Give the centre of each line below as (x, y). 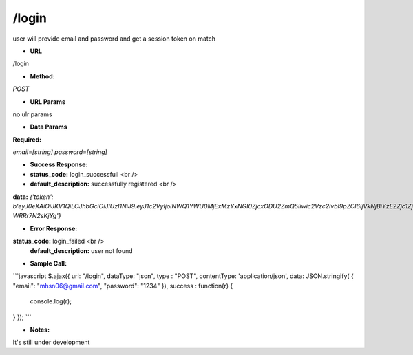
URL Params (47, 101)
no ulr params (32, 114)
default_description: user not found (82, 250)
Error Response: (54, 228)
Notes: (40, 330)
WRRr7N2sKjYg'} (37, 216)
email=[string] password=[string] (60, 152)
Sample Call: (49, 263)
